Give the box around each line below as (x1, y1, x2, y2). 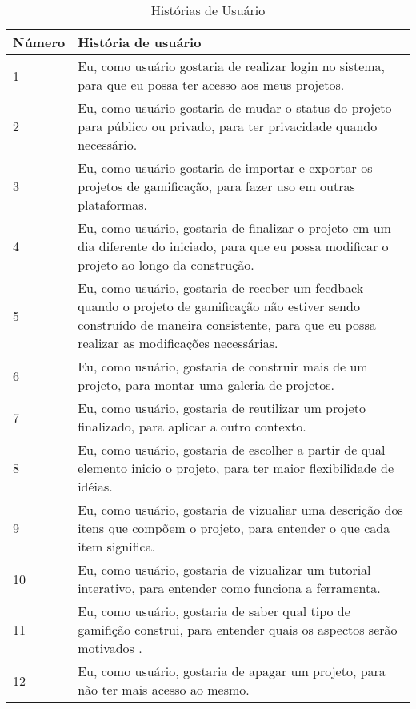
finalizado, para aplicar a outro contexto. (78, 417, 306, 435)
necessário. (78, 135, 138, 154)
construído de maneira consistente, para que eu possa (78, 315, 376, 334)
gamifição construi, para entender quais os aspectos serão (78, 620, 398, 639)
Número (13, 33, 66, 51)
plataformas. (78, 195, 147, 214)
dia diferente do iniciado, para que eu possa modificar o (78, 237, 389, 255)
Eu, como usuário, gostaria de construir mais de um (78, 357, 368, 375)
